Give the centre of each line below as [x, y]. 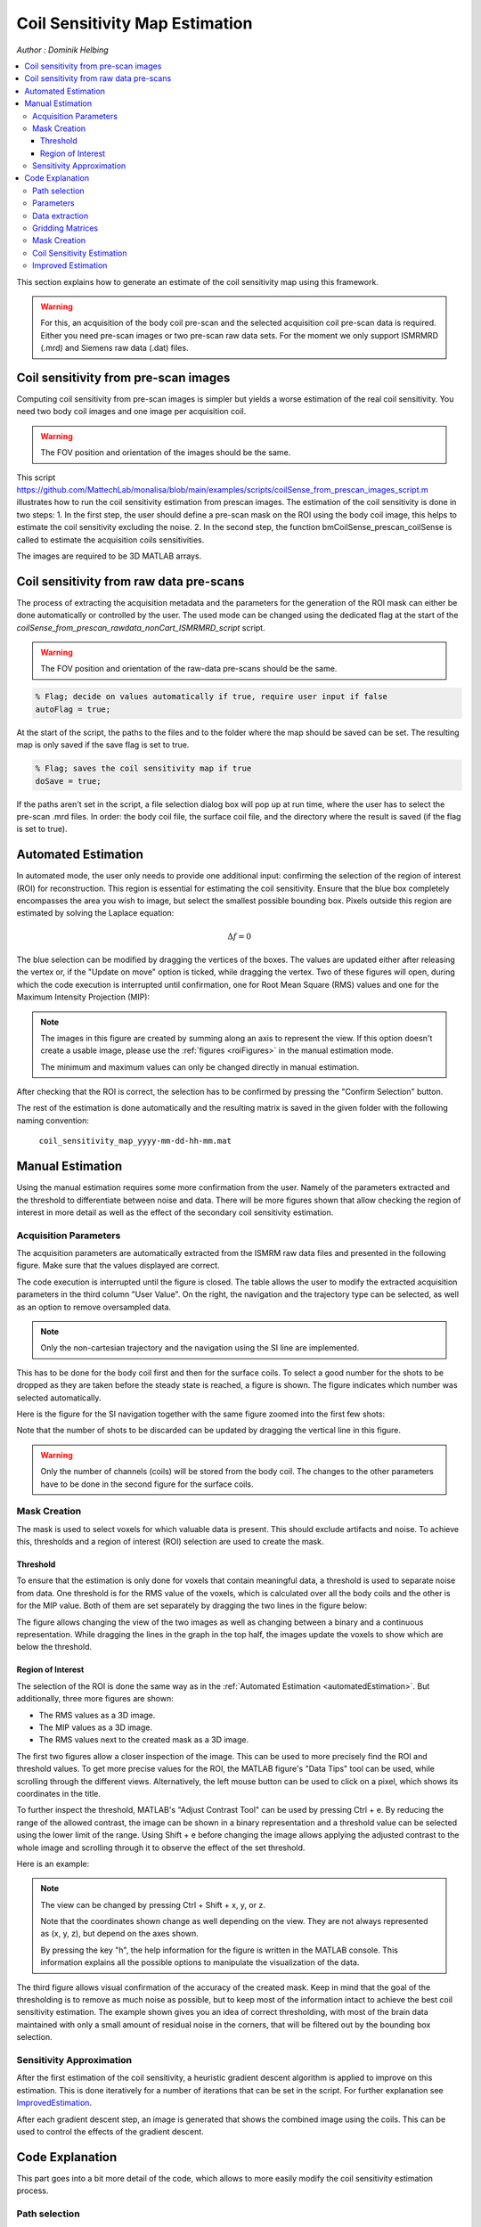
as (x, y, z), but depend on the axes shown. [120, 1934]
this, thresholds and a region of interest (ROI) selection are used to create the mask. [170, 1542]
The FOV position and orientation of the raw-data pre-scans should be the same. [189, 669]
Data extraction [61, 216]
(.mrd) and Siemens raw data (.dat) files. [114, 348]
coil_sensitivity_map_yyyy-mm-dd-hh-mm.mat [135, 1141]
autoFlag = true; [73, 709]
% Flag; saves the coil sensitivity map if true [143, 769]
